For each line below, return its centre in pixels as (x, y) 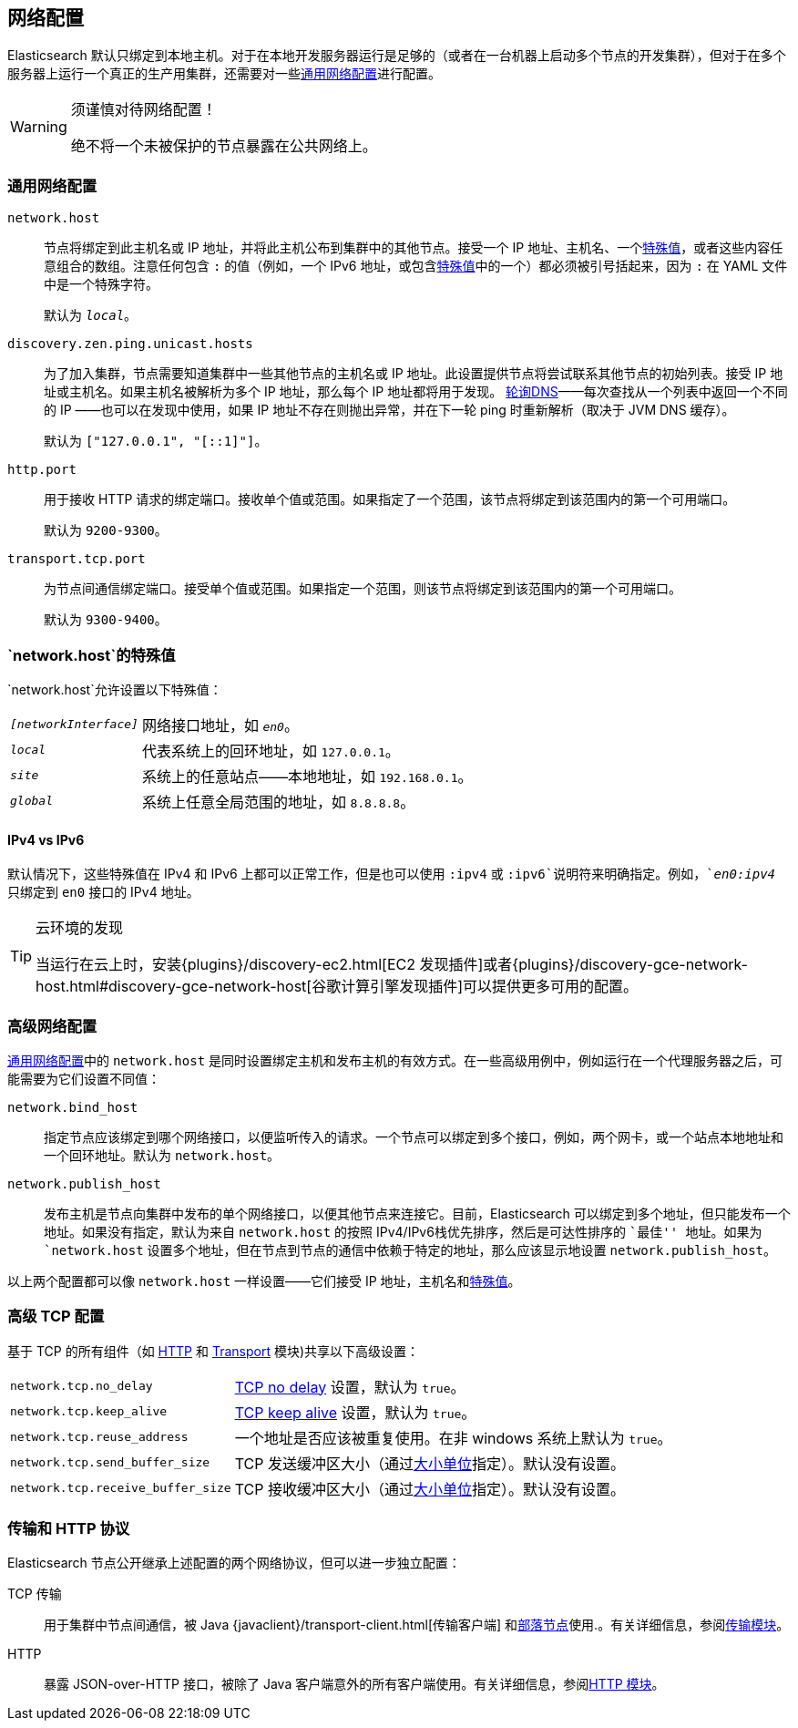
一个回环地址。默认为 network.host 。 (162, 1155)
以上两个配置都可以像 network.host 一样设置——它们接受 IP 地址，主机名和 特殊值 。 (264, 1281)
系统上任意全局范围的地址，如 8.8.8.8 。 (278, 802)
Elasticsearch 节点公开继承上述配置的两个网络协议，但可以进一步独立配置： (234, 1563)
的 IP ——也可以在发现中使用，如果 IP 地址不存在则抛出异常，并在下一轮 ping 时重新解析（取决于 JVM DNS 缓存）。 (389, 410)
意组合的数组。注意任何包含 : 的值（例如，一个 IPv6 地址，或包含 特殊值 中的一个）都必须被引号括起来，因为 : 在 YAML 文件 (416, 266)
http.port (42, 470)
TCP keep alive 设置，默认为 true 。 (355, 1412)
